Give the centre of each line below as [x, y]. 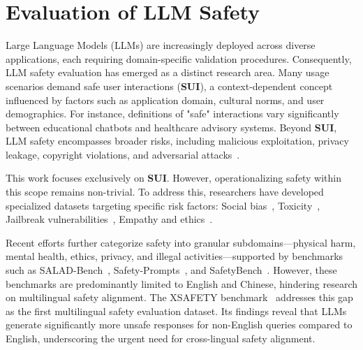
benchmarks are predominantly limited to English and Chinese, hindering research [181, 283]
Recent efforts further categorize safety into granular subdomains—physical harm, [181, 242]
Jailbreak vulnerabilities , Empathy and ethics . [109, 219]
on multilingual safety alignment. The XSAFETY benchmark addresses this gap [179, 297]
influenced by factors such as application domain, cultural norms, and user [165, 100]
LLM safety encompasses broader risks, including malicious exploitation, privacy [177, 141]
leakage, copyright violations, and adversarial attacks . [123, 154]
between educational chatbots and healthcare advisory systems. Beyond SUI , [171, 127]
